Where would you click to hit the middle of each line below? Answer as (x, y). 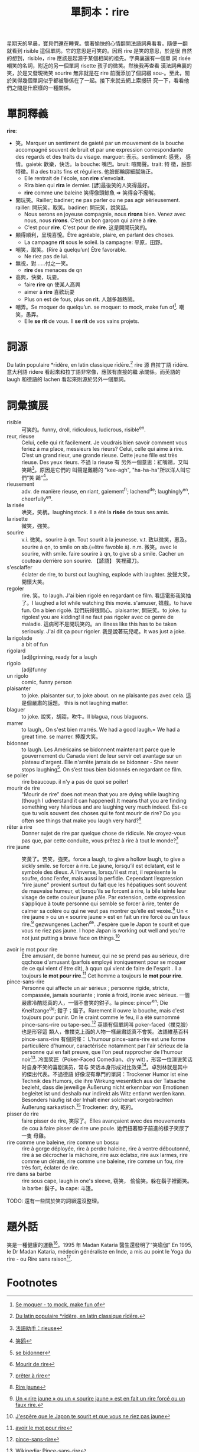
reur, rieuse (21, 436)
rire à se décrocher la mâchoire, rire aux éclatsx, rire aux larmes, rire (105, 1155)
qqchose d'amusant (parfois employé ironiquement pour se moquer (104, 962)
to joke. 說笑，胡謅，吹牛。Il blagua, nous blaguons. (85, 716)
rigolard (16, 650)
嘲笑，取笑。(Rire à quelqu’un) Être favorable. (71, 250)
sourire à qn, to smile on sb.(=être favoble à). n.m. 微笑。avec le (99, 547)
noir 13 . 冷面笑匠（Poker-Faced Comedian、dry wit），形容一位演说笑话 (107, 1059)
